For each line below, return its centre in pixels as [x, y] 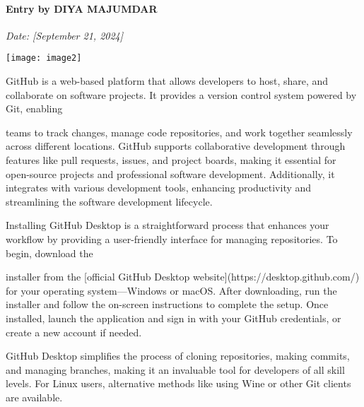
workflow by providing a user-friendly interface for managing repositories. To [172, 238]
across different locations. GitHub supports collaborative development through [176, 146]
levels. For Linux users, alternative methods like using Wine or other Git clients [178, 383]
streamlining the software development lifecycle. [109, 201]
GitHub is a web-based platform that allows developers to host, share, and [167, 81]
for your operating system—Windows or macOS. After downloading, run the [171, 290]
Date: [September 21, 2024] [65, 35]
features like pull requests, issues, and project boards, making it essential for [171, 160]
